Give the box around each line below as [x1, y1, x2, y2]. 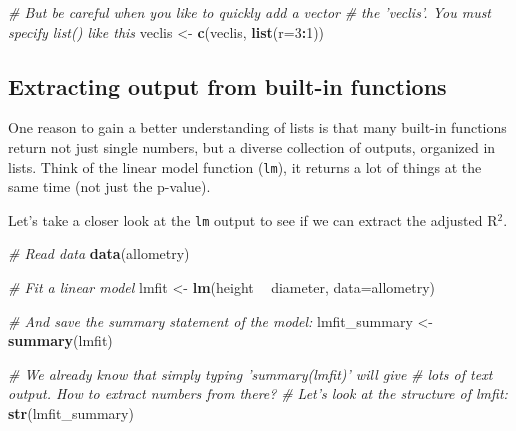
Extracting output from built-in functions [8, 70, 447, 101]
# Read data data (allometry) [8, 243, 190, 264]
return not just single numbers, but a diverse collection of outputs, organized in [8, 136, 496, 157]
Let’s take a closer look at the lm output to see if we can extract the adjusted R [8, 209, 498, 230]
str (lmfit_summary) [8, 403, 134, 424]
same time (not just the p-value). [8, 176, 211, 197]
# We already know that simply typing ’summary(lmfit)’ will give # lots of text [8, 363, 493, 384]
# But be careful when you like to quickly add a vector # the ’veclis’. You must [8, 2, 492, 22]
